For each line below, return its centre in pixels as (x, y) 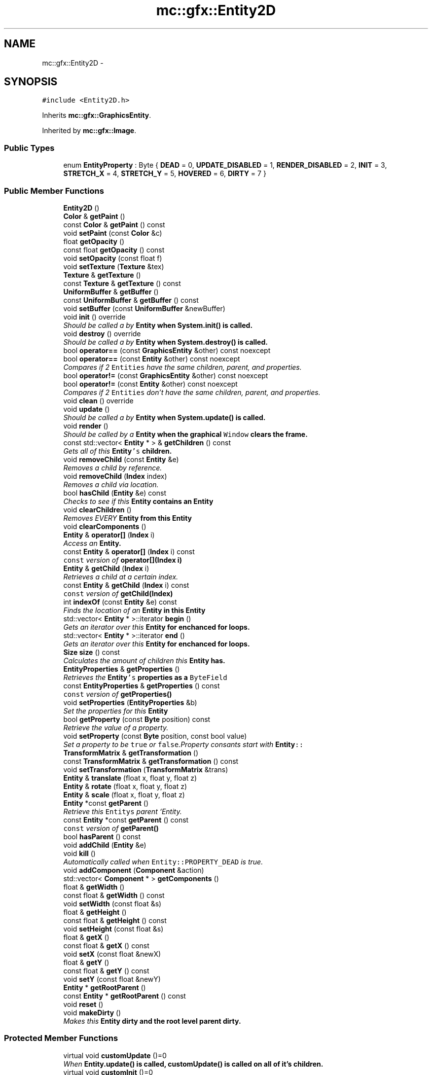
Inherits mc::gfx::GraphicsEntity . (97, 115)
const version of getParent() (111, 828)
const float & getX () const (106, 945)
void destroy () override (102, 333)
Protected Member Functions (61, 1038)
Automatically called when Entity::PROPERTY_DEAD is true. (163, 861)
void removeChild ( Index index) (115, 476)
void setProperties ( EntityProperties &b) (130, 702)
